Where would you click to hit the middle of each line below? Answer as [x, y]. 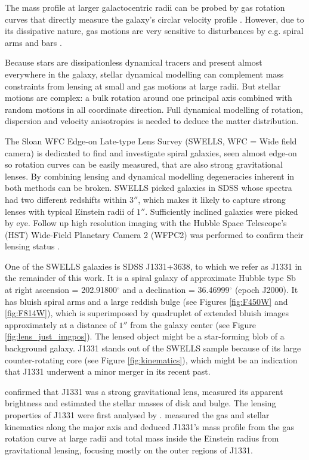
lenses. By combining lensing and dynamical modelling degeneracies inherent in [150, 176]
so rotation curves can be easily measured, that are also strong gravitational [144, 164]
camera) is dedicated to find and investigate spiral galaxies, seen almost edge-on [151, 152]
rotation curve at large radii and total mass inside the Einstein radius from [142, 438]
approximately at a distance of [61, 324]
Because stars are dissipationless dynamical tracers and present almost [134, 62]
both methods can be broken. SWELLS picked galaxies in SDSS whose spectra [149, 188]
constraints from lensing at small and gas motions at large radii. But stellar [143, 86]
